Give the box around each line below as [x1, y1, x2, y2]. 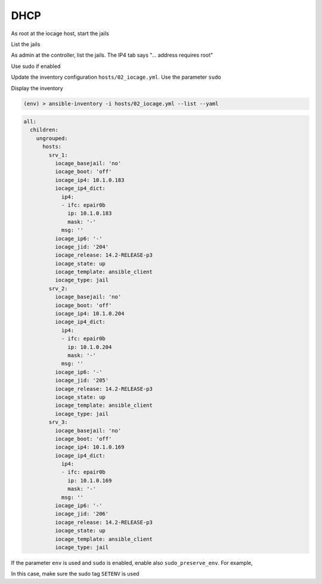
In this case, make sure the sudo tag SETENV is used [11, 570, 140, 577]
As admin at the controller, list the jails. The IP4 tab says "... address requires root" [11, 51, 213, 59]
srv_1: [48, 152, 68, 158]
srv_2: [48, 285, 68, 292]
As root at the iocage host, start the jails [11, 30, 110, 37]
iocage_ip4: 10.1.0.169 [54, 444, 125, 450]
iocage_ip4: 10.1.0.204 [54, 310, 125, 317]
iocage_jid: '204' [54, 243, 109, 250]
